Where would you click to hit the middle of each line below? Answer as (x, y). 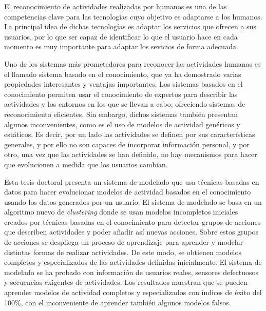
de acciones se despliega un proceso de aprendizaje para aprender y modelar (124, 242)
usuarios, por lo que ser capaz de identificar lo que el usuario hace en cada (121, 36)
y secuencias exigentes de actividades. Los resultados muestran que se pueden (126, 282)
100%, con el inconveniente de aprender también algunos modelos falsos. (118, 302)
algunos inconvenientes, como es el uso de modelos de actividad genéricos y (122, 124)
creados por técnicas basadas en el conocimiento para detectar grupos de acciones (132, 221)
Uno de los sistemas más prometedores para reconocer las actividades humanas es (132, 63)
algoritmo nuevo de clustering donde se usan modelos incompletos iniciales (121, 212)
